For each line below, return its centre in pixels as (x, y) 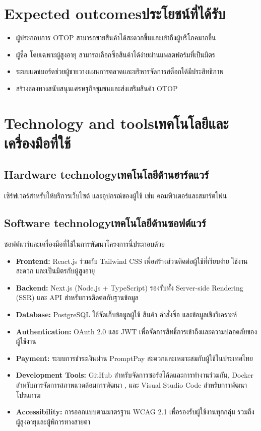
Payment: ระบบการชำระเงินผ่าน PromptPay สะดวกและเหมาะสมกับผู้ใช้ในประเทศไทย (134, 358)
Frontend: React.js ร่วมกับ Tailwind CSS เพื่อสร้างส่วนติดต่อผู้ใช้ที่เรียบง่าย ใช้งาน (132, 261)
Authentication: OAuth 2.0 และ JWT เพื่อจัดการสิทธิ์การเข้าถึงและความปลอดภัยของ (137, 331)
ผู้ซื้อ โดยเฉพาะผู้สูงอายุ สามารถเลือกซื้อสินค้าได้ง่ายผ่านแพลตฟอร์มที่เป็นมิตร (116, 54)
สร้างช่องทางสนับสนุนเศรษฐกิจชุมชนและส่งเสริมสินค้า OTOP (97, 88)
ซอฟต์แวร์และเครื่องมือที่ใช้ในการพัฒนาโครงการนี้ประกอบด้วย (84, 244)
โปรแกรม (28, 394)
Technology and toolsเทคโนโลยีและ (116, 123)
